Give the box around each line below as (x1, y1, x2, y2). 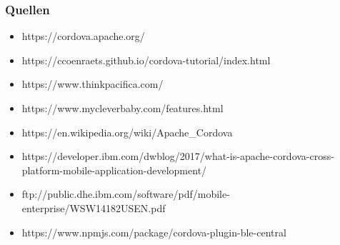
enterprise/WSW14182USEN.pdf (21, 200, 166, 215)
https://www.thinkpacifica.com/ (21, 76, 164, 91)
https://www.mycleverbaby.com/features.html (21, 101, 224, 115)
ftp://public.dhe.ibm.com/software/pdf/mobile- (21, 186, 230, 201)
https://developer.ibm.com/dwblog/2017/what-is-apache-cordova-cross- (21, 149, 334, 164)
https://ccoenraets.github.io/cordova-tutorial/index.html (21, 52, 271, 67)
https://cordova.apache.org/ (21, 29, 145, 44)
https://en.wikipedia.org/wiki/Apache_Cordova (21, 124, 233, 139)
